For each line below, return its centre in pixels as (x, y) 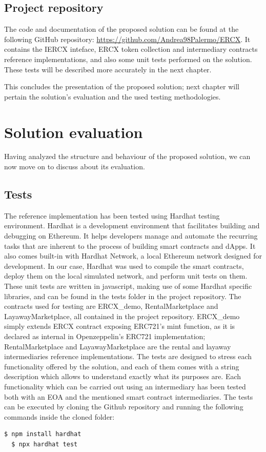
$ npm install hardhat (43, 434)
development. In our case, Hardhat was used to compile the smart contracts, (124, 266)
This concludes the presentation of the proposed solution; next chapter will (122, 86)
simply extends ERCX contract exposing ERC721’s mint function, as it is (120, 326)
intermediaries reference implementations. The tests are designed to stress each (128, 356)
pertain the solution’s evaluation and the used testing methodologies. (112, 96)
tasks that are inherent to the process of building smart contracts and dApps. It (130, 245)
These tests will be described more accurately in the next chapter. (108, 69)
